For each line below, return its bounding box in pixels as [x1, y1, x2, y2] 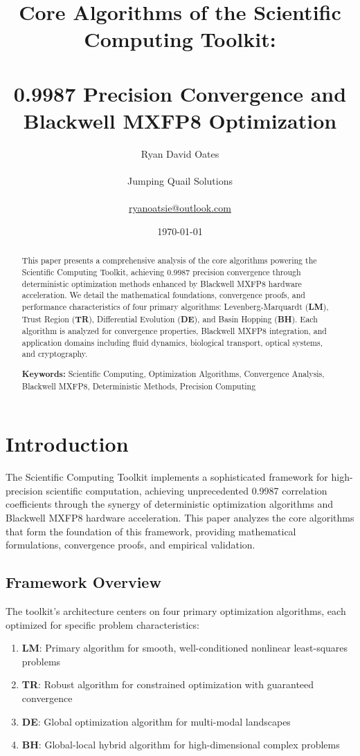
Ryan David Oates [141, 146, 219, 160]
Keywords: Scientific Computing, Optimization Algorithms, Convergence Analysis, [21, 368, 325, 380]
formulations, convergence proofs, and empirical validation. [6, 537, 255, 552]
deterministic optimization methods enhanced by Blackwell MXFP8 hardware [21, 277, 302, 289]
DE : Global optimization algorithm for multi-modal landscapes [21, 714, 291, 728]
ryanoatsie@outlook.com [129, 201, 231, 215]
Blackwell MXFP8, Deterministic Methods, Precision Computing [21, 380, 256, 391]
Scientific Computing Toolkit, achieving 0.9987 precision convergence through [21, 266, 301, 277]
